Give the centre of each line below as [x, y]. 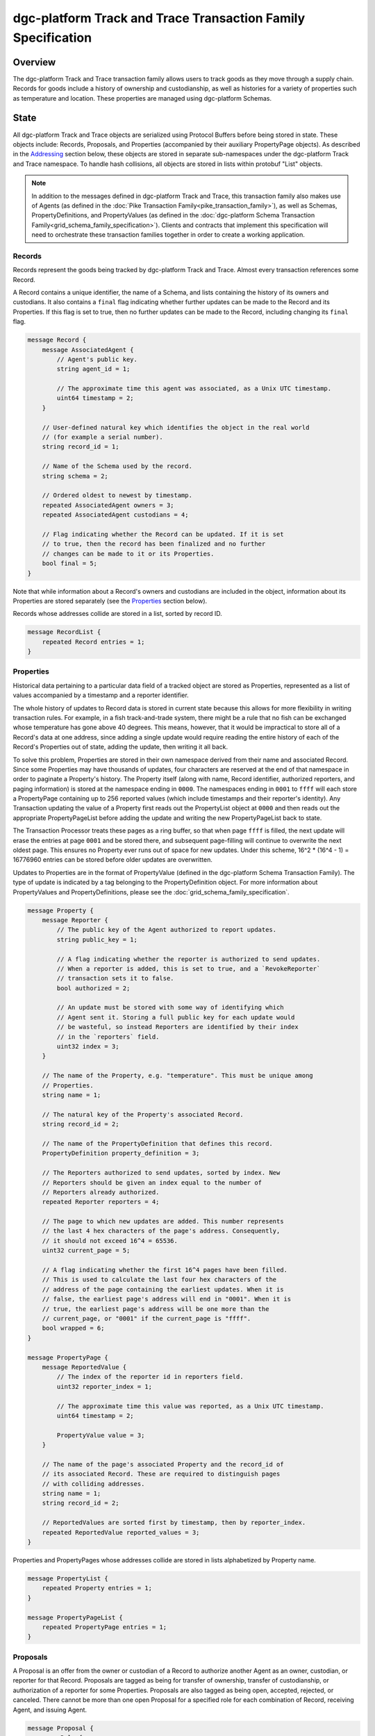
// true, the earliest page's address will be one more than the [156, 1309]
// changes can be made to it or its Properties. [128, 553]
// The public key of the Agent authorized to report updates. [167, 930]
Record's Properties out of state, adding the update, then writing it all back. [120, 747]
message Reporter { [75, 920]
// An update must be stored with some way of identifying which [170, 1008]
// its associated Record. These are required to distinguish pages [161, 1474]
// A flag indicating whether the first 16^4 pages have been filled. [165, 1270]
